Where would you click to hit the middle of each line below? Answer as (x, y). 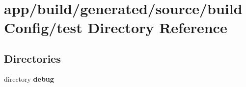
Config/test (43, 27)
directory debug (29, 78)
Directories (32, 58)
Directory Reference (157, 27)
